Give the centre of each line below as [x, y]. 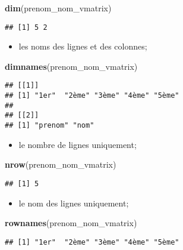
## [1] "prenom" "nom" [50, 126]
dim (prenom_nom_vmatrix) [58, 8]
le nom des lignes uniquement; [74, 203]
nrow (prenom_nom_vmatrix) [61, 164]
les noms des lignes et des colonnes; [83, 46]
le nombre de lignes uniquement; [78, 144]
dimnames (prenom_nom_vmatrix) [71, 66]
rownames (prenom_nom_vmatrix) [71, 223]
